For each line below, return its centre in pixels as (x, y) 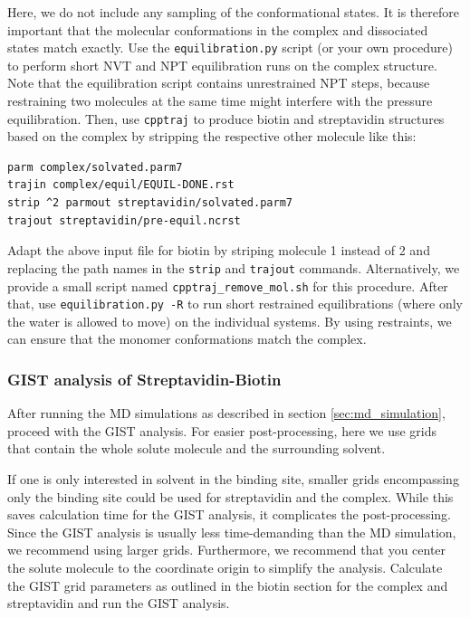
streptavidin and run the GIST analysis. (119, 603)
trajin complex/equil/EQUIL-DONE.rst (121, 185)
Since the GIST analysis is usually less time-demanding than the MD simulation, (232, 532)
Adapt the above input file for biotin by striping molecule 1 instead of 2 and (219, 250)
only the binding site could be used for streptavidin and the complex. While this (230, 496)
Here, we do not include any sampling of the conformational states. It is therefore (233, 12)
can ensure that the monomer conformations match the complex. (187, 339)
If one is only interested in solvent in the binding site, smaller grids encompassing (233, 479)
